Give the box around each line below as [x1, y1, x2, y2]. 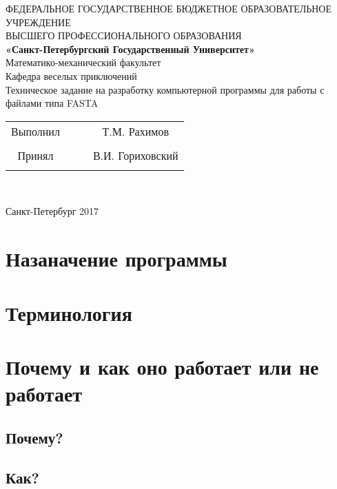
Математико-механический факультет [6, 55, 161, 70]
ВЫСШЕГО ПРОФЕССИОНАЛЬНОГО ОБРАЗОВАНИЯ [6, 28, 242, 43]
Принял [17, 147, 54, 163]
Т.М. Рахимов [102, 123, 169, 139]
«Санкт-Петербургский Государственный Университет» [6, 41, 255, 56]
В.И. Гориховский [92, 147, 178, 163]
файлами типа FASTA [6, 96, 99, 110]
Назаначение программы [6, 244, 227, 273]
